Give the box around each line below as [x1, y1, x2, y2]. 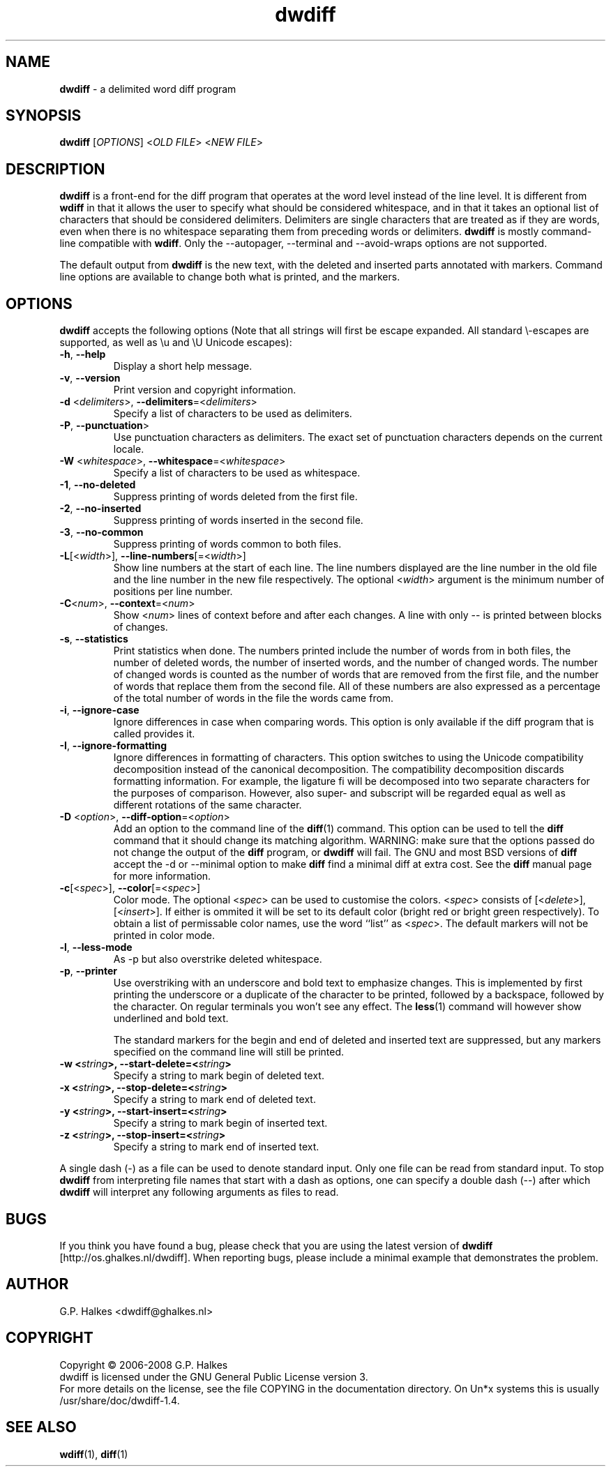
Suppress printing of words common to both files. [113, 538, 342, 550]
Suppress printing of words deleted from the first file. [113, 490, 358, 503]
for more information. [113, 870, 211, 883]
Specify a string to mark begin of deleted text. [113, 1069, 324, 1082]
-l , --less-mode [59, 941, 133, 954]
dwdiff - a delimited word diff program [59, 82, 236, 95]
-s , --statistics [59, 633, 128, 645]
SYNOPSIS [6, 107, 82, 125]
